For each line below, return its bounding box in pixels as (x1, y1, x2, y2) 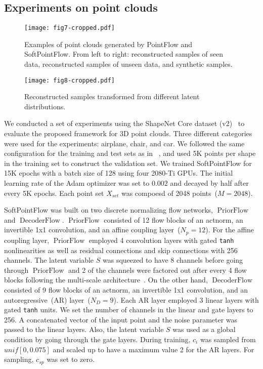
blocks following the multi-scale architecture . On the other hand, (4, 274, 208, 285)
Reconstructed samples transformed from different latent (24, 91, 200, 102)
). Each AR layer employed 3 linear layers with (113, 294, 259, 305)
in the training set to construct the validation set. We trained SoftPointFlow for (4, 157, 252, 168)
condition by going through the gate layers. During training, (4, 334, 191, 344)
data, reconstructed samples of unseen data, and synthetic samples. (24, 59, 233, 69)
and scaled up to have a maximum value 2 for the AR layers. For (53, 344, 254, 354)
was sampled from (200, 334, 256, 344)
